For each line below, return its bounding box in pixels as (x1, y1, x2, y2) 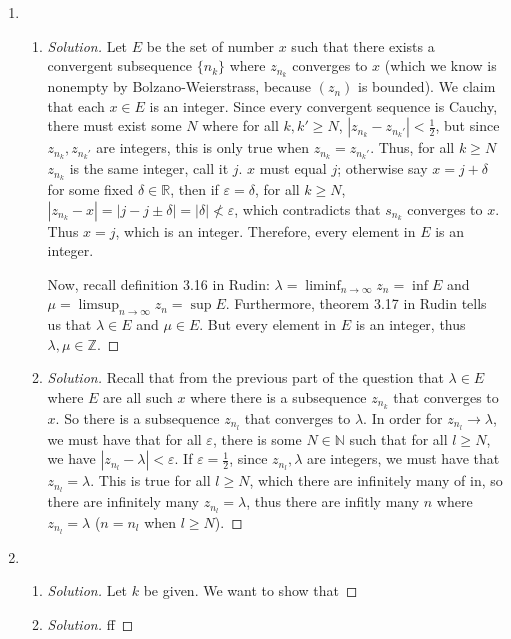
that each (47, 95, 105, 116)
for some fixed (47, 178, 134, 199)
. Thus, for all (370, 137, 455, 158)
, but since (435, 115, 500, 136)
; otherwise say (337, 158, 428, 179)
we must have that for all (47, 428, 202, 449)
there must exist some (47, 115, 182, 136)
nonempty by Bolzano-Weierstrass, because (47, 76, 312, 97)
